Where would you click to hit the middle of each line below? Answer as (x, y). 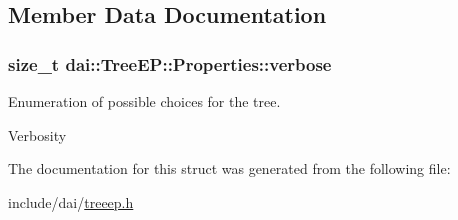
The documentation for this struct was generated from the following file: (229, 168)
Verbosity (37, 134)
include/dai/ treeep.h (71, 201)
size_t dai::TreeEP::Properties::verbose (170, 63)
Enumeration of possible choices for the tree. (144, 101)
